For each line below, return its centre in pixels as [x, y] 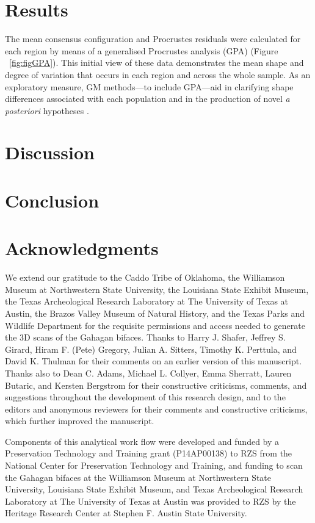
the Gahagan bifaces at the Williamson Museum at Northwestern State [138, 477]
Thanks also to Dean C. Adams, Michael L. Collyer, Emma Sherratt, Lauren [148, 373]
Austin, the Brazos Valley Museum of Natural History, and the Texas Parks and [155, 313]
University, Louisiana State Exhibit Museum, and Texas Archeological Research [154, 489]
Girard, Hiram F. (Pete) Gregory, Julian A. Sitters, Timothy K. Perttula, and [151, 349]
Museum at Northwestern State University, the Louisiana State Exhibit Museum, [157, 289]
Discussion [50, 152]
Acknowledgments [82, 248]
